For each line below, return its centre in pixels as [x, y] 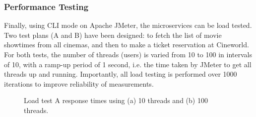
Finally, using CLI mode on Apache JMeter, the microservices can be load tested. [128, 25]
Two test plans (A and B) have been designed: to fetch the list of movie [113, 35]
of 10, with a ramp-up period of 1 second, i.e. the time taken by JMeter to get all [128, 64]
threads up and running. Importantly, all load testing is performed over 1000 [121, 74]
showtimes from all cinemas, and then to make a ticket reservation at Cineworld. [127, 45]
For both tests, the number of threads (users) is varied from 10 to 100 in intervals [128, 54]
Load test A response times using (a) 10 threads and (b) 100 [116, 100]
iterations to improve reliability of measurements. [79, 83]
